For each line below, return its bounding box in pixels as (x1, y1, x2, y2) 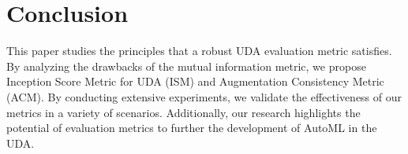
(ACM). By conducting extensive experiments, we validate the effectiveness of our (6, 88, 402, 104)
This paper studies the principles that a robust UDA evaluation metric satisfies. (6, 42, 392, 59)
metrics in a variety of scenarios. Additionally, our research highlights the (6, 104, 361, 120)
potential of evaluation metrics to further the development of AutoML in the (6, 119, 377, 136)
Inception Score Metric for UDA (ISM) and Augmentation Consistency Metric (6, 73, 384, 90)
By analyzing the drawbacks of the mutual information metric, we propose (6, 57, 366, 74)
